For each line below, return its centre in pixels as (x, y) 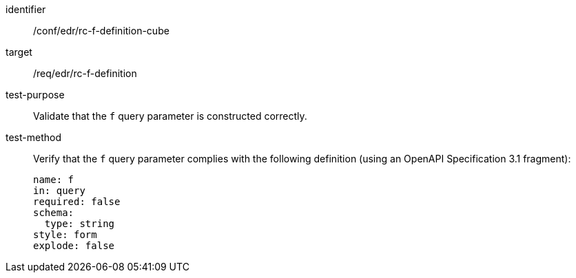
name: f (54, 180)
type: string (80, 224)
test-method (33, 137)
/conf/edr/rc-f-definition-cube (101, 31)
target (19, 52)
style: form (65, 235)
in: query (59, 191)
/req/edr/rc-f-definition (85, 73)
